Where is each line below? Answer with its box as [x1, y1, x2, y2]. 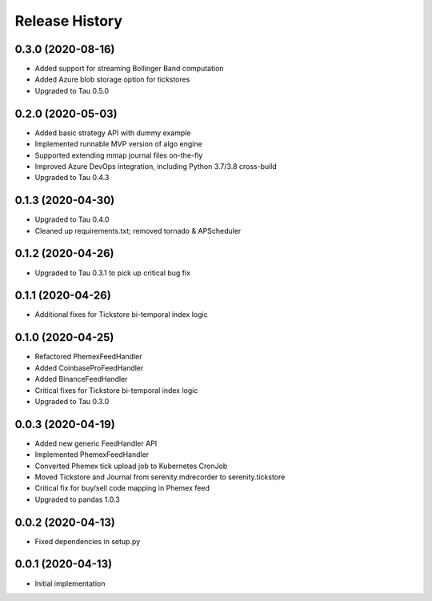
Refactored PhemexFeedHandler [34, 352, 143, 362]
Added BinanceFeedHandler [34, 375, 128, 384]
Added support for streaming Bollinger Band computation [34, 64, 224, 74]
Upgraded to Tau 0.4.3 [34, 173, 110, 182]
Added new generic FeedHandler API [34, 439, 158, 448]
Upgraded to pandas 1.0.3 [34, 495, 120, 504]
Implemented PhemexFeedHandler [34, 450, 150, 459]
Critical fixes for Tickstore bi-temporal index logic [34, 385, 198, 395]
